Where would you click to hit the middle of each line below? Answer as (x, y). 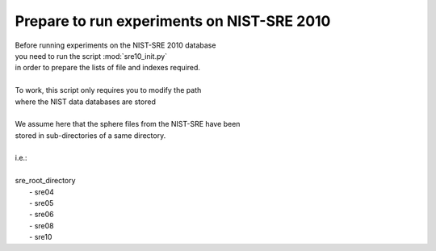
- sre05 (42, 203)
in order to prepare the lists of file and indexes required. (108, 68)
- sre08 (42, 225)
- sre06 (42, 215)
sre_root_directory (45, 181)
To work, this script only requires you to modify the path (108, 90)
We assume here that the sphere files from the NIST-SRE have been (128, 124)
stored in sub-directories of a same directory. (90, 135)
